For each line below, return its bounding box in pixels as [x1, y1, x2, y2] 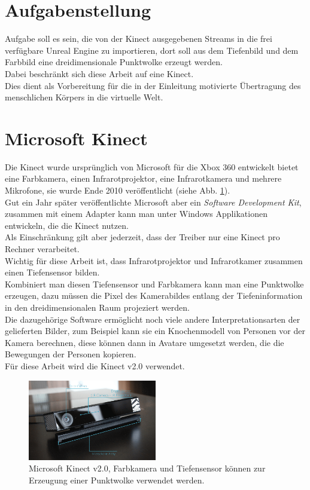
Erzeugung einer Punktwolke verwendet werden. [29, 473, 205, 486]
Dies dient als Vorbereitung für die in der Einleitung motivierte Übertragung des [5, 79, 301, 91]
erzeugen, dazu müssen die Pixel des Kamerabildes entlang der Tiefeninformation [5, 289, 303, 302]
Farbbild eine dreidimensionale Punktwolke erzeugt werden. [5, 56, 223, 68]
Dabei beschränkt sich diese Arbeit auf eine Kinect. [5, 67, 194, 79]
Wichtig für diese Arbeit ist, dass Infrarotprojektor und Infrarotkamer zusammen [5, 254, 303, 267]
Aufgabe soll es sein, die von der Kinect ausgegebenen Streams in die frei [5, 32, 272, 45]
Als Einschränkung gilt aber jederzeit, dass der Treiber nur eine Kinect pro [5, 231, 280, 243]
